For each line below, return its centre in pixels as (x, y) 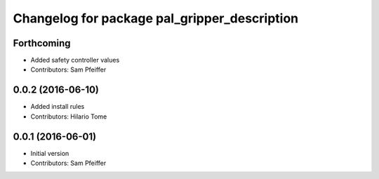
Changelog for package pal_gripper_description (156, 18)
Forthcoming (42, 43)
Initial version (50, 153)
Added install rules (58, 107)
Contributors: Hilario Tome (69, 117)
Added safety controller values (75, 60)
